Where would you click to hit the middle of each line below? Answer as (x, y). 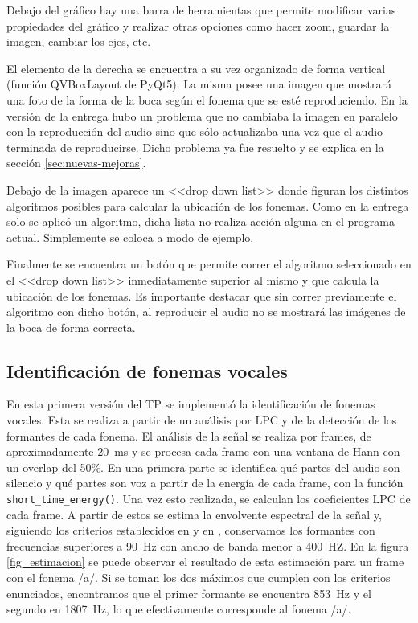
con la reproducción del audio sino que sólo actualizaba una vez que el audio (195, 131)
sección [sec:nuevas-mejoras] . (76, 163)
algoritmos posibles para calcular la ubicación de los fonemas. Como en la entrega (208, 205)
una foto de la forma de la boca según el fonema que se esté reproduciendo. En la (207, 99)
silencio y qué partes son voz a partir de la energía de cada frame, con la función (205, 483)
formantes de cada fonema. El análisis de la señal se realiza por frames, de (189, 435)
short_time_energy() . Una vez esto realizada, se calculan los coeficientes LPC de (209, 499)
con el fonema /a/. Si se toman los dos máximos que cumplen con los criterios (199, 578)
